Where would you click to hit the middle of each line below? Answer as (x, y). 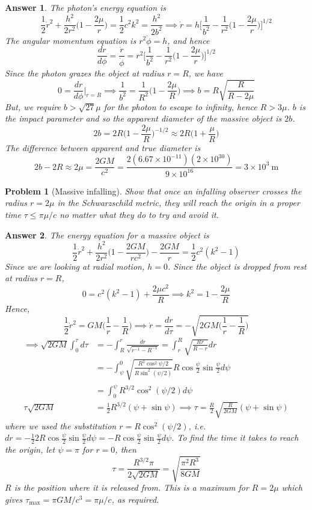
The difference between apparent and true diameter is (103, 147)
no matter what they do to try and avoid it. (139, 214)
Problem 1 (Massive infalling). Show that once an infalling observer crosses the (153, 191)
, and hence (188, 40)
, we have (206, 73)
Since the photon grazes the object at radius (85, 73)
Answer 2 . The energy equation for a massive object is (107, 235)
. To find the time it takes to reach (235, 437)
